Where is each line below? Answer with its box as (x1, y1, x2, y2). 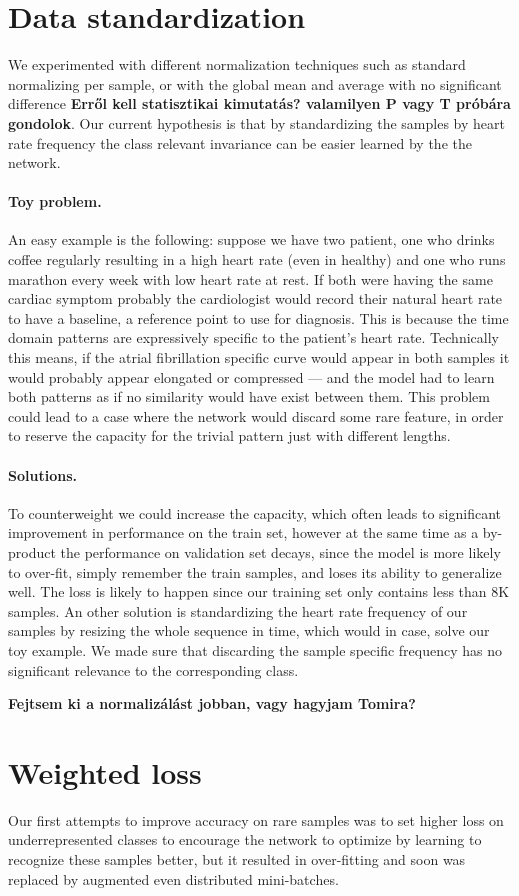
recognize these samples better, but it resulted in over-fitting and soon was (8, 849, 466, 870)
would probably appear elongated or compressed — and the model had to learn (8, 366, 495, 387)
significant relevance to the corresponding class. (8, 659, 299, 680)
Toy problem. (8, 191, 102, 212)
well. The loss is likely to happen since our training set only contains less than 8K (8, 581, 510, 602)
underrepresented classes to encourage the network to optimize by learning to (8, 829, 482, 850)
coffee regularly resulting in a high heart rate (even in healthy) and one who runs (8, 249, 506, 270)
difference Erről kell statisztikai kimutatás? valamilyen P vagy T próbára (8, 93, 511, 114)
